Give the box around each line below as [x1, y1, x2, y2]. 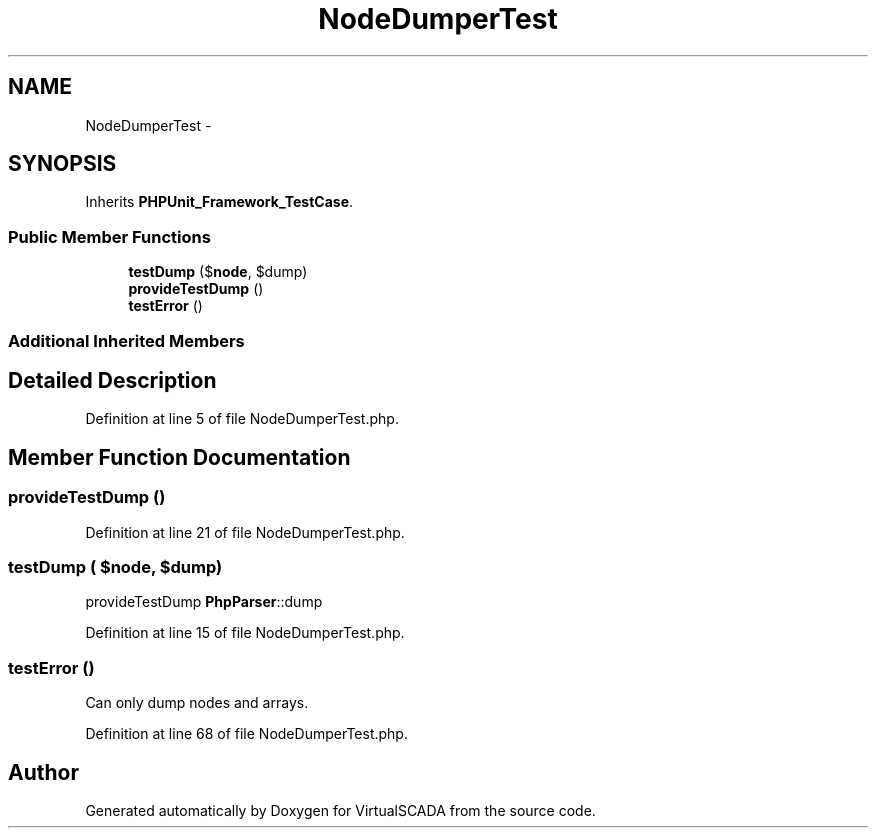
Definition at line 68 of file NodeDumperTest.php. [85, 725, 408, 743]
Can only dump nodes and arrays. [85, 694, 309, 712]
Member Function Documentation [8, 444, 351, 470]
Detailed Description [8, 367, 217, 393]
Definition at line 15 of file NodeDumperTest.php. [85, 624, 405, 642]
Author [8, 759, 79, 785]
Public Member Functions [8, 226, 211, 247]
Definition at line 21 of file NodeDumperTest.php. [85, 523, 405, 541]
